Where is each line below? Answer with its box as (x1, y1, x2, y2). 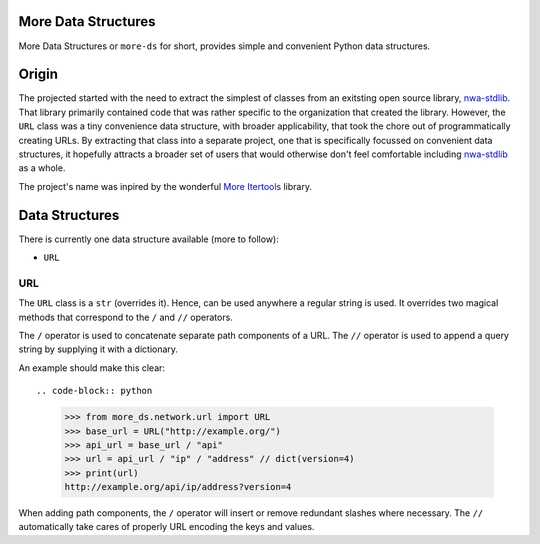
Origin (18, 66, 59, 83)
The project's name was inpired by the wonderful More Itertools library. (18, 180, 312, 192)
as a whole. (18, 162, 66, 174)
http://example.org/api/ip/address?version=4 (64, 481, 292, 493)
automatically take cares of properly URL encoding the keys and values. (18, 521, 315, 533)
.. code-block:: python (36, 385, 153, 397)
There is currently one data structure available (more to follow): (18, 233, 279, 245)
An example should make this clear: (18, 361, 165, 374)
